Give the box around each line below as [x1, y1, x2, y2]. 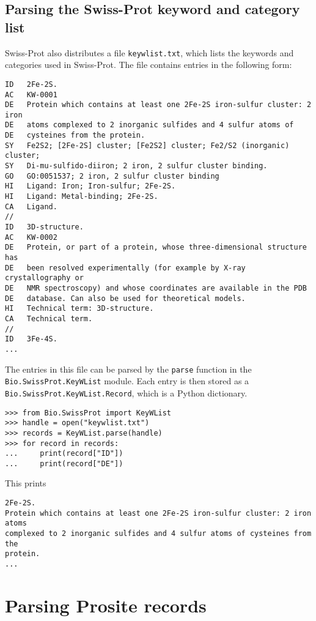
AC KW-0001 [5, 90, 57, 99]
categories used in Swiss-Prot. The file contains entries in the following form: [5, 58, 292, 71]
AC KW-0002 [5, 232, 57, 242]
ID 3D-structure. [5, 223, 84, 232]
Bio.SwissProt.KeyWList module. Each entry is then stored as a [5, 374, 249, 387]
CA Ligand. [5, 202, 57, 211]
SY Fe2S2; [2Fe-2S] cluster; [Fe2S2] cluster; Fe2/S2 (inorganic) [5, 141, 290, 150]
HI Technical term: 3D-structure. [5, 304, 154, 313]
